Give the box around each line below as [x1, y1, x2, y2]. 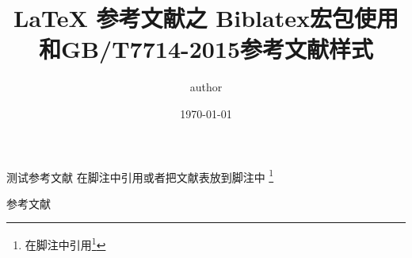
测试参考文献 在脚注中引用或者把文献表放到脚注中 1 [6, 166, 274, 185]
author [189, 79, 223, 95]
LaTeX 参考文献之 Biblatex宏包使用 [13, 2, 399, 34]
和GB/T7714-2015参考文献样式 [38, 33, 374, 65]
